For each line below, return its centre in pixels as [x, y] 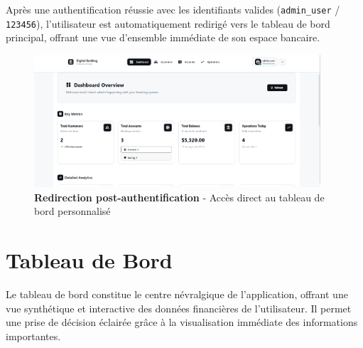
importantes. [33, 336]
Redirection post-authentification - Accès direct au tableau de [179, 197]
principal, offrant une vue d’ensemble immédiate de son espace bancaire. [163, 37]
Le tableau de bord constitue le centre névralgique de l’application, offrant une [177, 294]
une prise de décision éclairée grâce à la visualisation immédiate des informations [182, 322]
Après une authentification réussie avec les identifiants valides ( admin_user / [173, 9]
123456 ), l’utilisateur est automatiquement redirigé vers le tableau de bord [168, 23]
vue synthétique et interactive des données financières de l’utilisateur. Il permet [179, 308]
